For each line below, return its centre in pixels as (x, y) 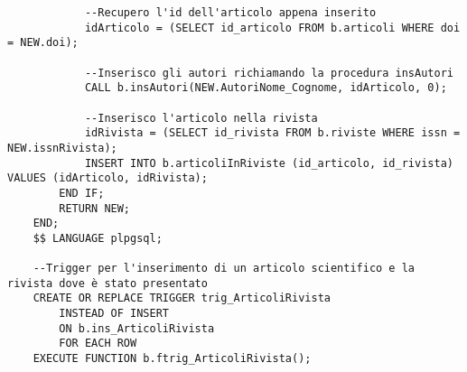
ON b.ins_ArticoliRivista (137, 328)
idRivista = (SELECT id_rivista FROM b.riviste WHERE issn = (272, 133)
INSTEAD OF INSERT (114, 314)
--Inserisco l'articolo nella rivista (201, 118)
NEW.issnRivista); (62, 148)
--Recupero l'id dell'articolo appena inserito (230, 13)
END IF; (82, 193)
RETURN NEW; (95, 208)
